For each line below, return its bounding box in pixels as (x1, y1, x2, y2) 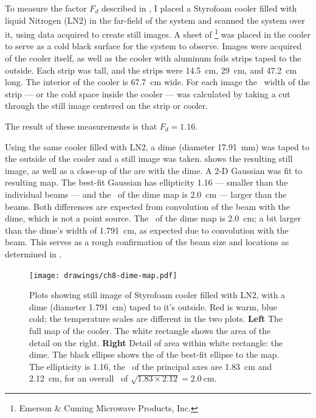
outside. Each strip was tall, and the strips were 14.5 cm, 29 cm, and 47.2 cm (5, 63, 297, 76)
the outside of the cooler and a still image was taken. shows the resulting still (5, 152, 293, 165)
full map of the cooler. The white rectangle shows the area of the (29, 324, 271, 336)
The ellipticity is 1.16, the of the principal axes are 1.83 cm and (29, 360, 272, 372)
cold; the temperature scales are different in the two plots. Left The (29, 312, 283, 325)
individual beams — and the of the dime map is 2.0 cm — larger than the (5, 187, 287, 200)
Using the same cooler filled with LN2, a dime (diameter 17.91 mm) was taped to (5, 140, 309, 153)
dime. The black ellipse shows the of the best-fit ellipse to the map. (29, 348, 280, 361)
